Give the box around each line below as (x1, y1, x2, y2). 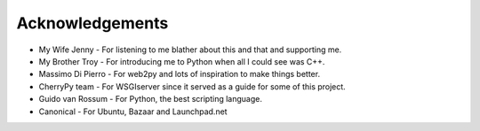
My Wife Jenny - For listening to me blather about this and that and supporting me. (38, 44, 342, 55)
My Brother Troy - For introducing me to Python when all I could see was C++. (38, 56, 325, 66)
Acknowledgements (16, 13, 169, 33)
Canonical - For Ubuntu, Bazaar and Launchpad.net (38, 106, 228, 117)
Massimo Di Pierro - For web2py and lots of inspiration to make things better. (38, 69, 320, 80)
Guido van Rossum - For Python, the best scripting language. (38, 94, 262, 104)
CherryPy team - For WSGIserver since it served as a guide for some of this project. (38, 81, 346, 92)
